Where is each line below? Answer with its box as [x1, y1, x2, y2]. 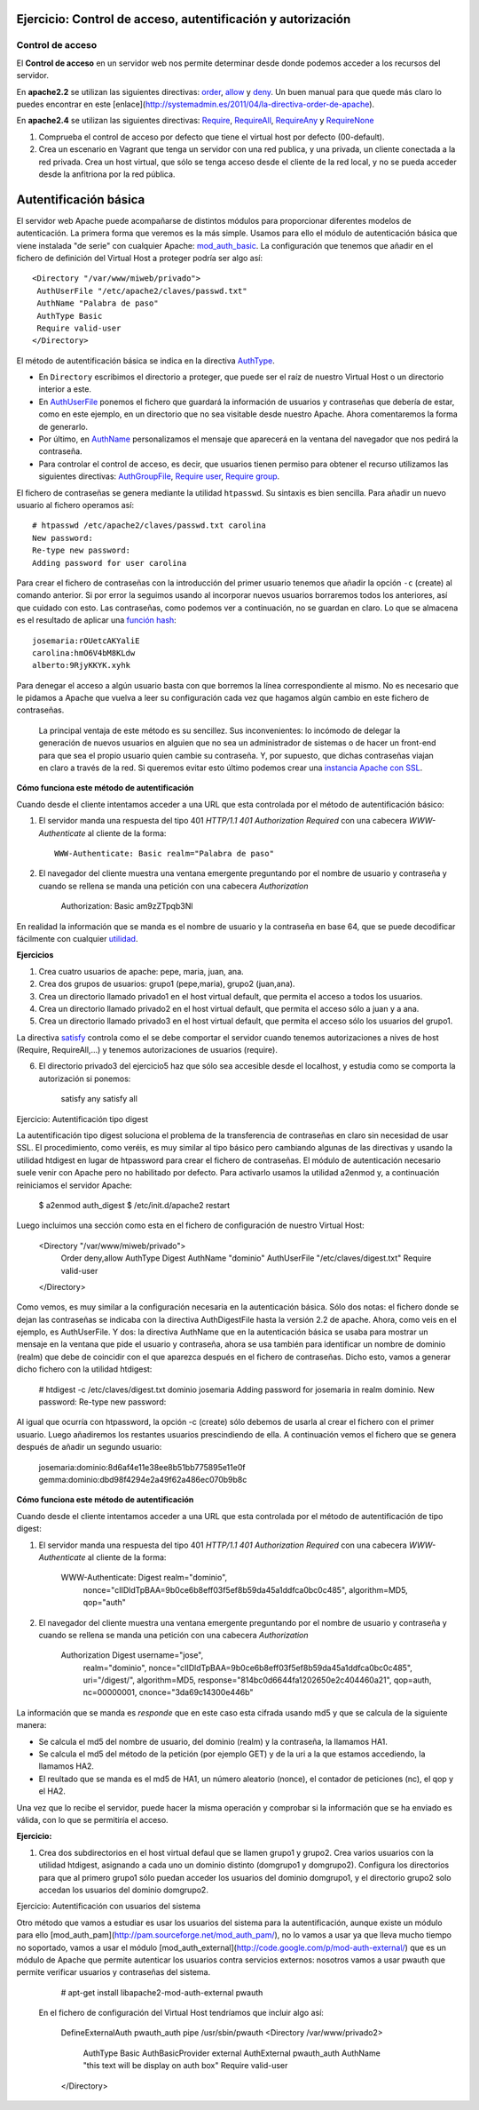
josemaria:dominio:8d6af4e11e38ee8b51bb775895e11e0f [38, 1461, 246, 1472]
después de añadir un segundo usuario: [16, 1442, 162, 1453]
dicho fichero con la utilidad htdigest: [16, 1364, 153, 1374]
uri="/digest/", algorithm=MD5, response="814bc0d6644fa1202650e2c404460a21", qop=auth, [82, 1675, 432, 1685]
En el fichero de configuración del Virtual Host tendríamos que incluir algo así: [38, 2008, 324, 2018]
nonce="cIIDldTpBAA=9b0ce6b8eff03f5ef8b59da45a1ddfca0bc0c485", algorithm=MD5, [82, 1584, 408, 1595]
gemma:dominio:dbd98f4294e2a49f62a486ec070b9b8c [38, 1475, 247, 1485]
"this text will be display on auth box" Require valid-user [82, 2060, 288, 2071]
